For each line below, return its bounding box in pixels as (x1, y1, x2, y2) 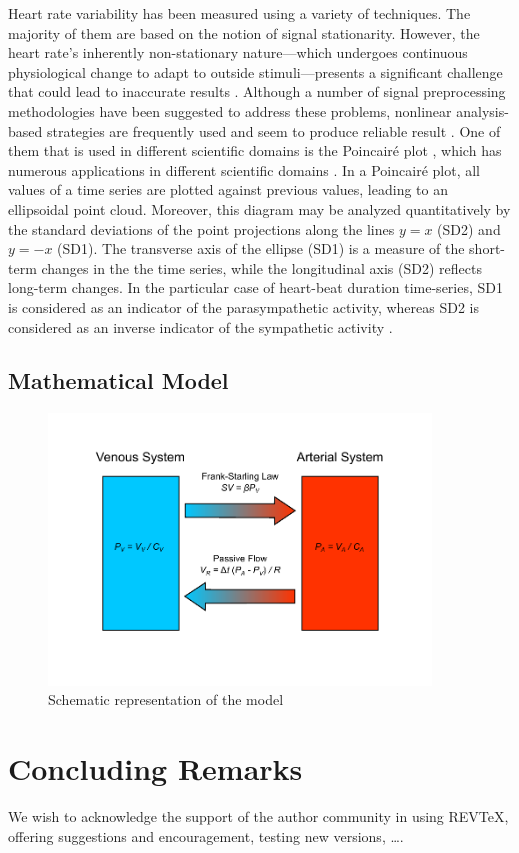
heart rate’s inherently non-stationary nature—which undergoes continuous (8, 42, 468, 63)
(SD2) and (437, 218, 501, 239)
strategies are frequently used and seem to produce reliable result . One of (46, 120, 501, 141)
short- (469, 238, 505, 259)
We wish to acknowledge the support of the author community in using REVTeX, (8, 806, 509, 827)
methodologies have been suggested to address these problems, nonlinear (8, 100, 452, 121)
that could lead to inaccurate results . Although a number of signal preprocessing (8, 81, 506, 102)
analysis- (456, 100, 509, 121)
